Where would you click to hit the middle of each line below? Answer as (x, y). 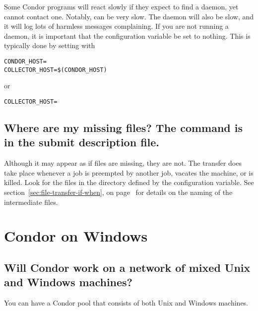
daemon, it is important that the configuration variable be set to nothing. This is (127, 35)
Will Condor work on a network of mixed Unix (127, 267)
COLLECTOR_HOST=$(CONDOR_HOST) (56, 70)
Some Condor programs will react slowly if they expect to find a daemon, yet (121, 6)
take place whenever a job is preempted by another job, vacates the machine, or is (129, 172)
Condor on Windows (76, 236)
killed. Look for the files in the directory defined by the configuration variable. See (129, 182)
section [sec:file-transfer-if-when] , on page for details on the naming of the (118, 192)
